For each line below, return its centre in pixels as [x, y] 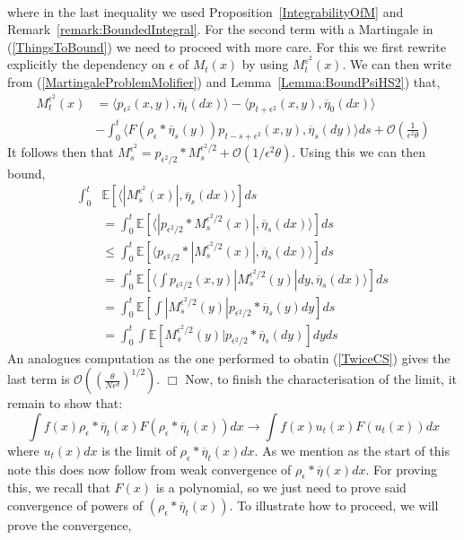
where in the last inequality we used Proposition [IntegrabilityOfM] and [206, 11]
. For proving [402, 469]
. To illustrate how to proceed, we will [334, 505]
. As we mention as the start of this [352, 450]
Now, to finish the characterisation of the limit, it [321, 379]
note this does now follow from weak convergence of [149, 469]
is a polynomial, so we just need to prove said [281, 488]
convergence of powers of [75, 505]
